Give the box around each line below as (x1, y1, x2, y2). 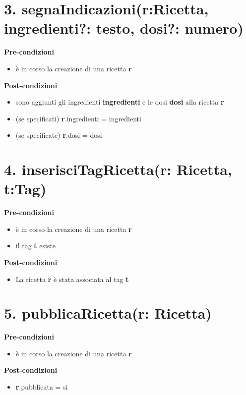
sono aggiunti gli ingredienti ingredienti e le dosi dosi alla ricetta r (15, 97, 224, 107)
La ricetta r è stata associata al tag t (15, 274, 129, 284)
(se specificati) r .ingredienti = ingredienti (15, 113, 141, 123)
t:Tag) (4, 178, 47, 199)
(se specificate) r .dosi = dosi (15, 130, 102, 140)
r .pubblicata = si (15, 382, 68, 392)
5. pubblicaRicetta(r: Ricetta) (4, 303, 212, 323)
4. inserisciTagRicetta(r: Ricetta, (4, 159, 232, 179)
